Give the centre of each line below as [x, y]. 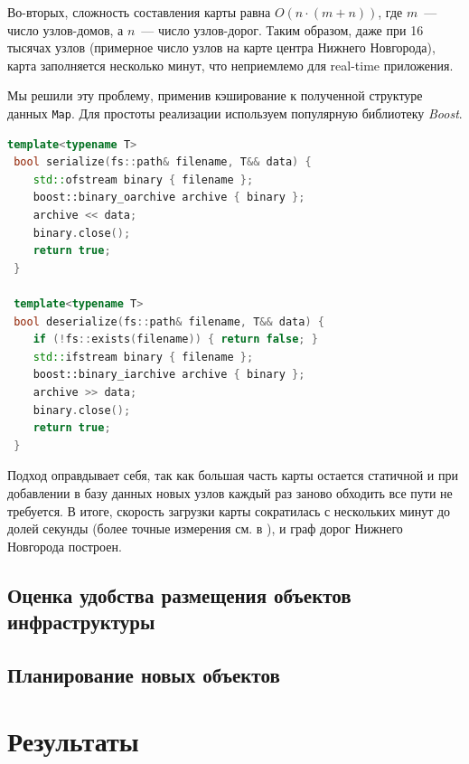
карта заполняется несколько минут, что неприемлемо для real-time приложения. [230, 65]
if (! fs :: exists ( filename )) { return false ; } [175, 340]
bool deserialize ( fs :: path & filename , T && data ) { [169, 321]
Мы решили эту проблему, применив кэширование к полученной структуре [215, 95]
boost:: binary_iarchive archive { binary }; [169, 375]
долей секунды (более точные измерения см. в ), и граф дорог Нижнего [205, 528]
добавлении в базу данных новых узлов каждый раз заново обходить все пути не [230, 492]
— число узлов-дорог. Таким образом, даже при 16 [282, 29]
